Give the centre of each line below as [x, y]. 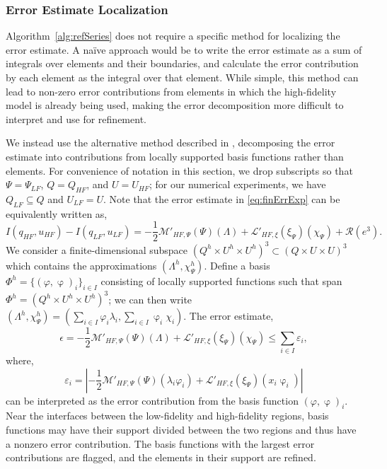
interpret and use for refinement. [76, 118]
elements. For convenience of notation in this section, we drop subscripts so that [179, 170]
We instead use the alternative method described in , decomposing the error [171, 143]
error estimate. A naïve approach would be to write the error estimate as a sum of [184, 49]
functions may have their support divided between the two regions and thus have [181, 429]
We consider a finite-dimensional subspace [97, 249]
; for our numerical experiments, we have [238, 184]
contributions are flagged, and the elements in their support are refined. [161, 457]
